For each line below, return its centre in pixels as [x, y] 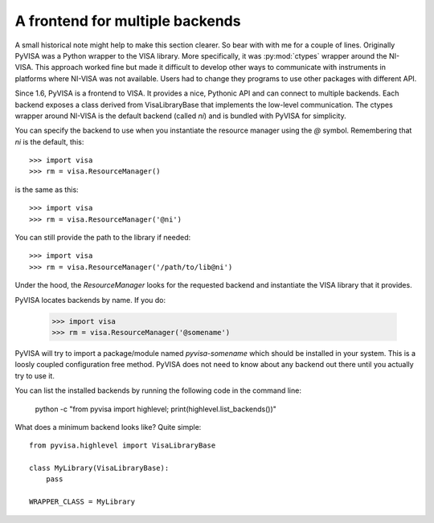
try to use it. [35, 376]
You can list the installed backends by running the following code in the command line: [158, 390]
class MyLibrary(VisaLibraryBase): [99, 468]
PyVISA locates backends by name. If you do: [90, 300]
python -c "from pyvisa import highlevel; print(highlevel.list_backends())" [156, 409]
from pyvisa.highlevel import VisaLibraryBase [123, 445]
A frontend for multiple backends [128, 21]
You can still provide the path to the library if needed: [103, 238]
